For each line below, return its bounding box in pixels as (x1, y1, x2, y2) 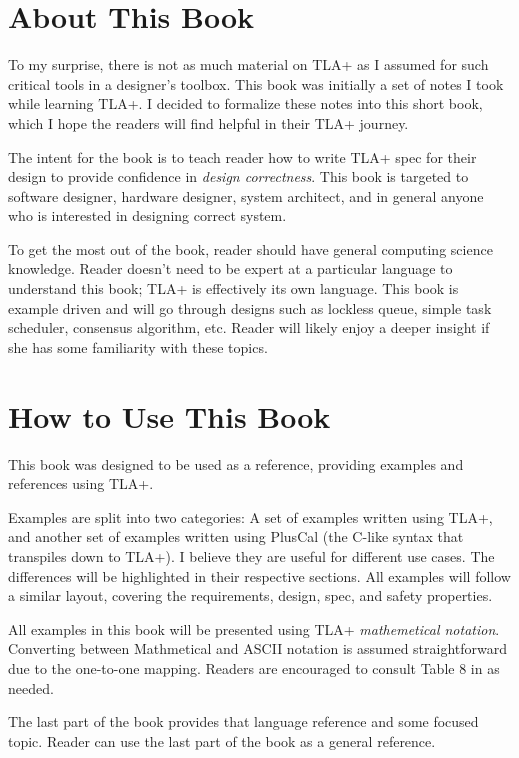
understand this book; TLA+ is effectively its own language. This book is (8, 278, 459, 299)
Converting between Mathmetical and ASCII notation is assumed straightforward (8, 638, 508, 659)
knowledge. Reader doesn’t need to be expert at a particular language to (8, 258, 453, 279)
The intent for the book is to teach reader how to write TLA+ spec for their (8, 146, 477, 167)
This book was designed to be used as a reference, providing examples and (8, 453, 464, 474)
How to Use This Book (8, 395, 331, 436)
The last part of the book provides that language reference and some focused (8, 711, 479, 732)
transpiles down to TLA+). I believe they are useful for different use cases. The (8, 545, 495, 566)
